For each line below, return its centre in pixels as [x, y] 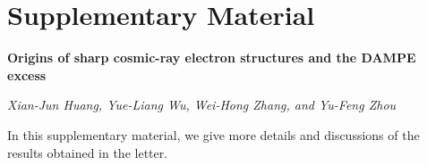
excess [27, 74]
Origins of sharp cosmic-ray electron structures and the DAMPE [212, 58]
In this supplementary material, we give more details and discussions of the [213, 134]
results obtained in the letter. [88, 152]
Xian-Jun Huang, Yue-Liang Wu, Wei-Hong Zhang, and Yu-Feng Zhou [202, 105]
